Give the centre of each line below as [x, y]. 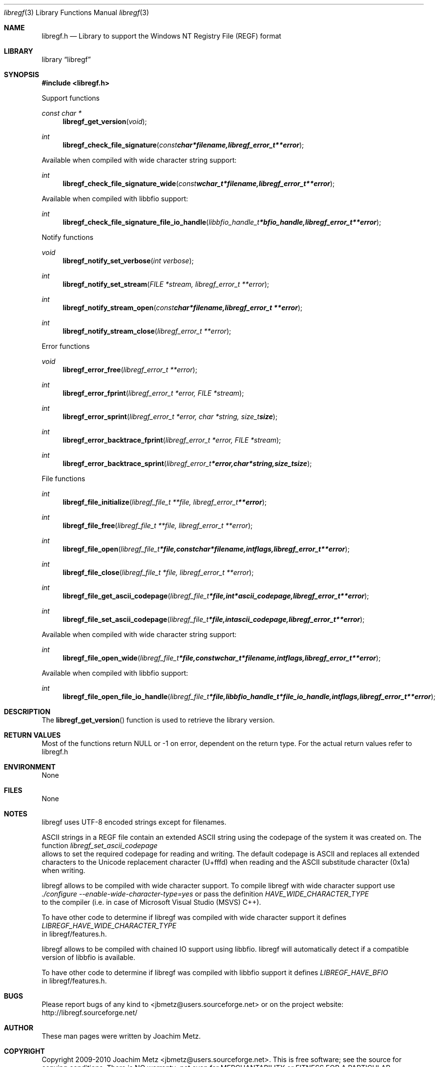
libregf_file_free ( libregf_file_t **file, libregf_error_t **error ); [158, 525]
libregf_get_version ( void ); [105, 121]
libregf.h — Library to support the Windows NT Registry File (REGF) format [161, 36]
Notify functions [68, 237]
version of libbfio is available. [88, 957]
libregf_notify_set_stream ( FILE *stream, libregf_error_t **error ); [166, 284]
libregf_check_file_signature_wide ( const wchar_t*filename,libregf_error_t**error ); [199, 183]
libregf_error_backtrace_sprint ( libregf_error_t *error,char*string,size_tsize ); [187, 463]
